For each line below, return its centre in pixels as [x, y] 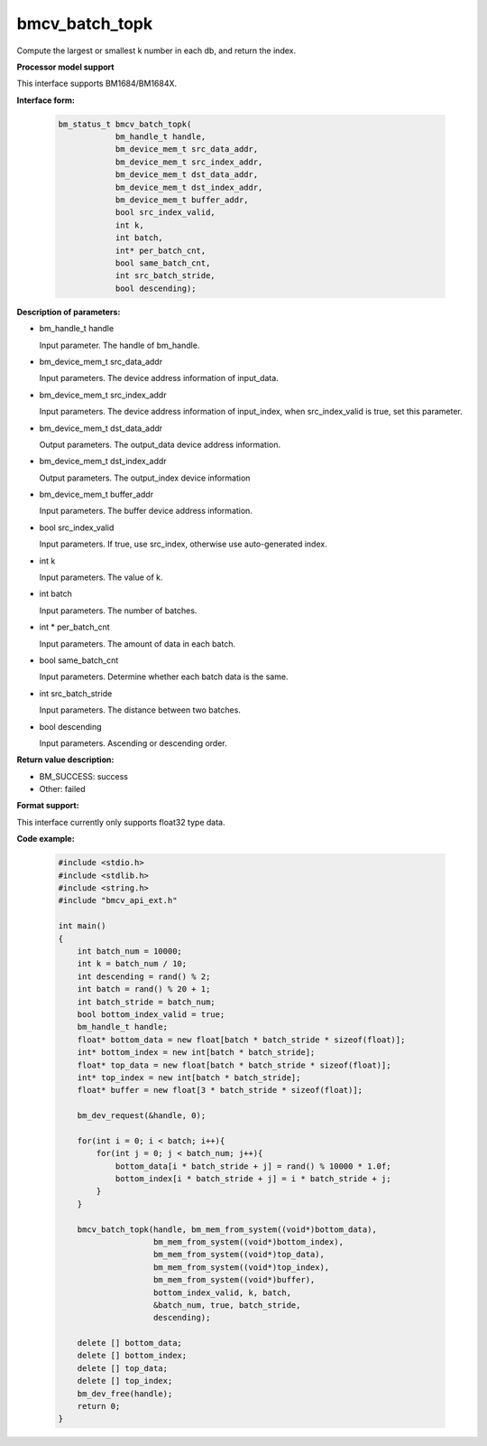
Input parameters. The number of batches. [118, 611]
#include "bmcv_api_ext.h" [118, 900]
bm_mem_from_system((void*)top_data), [239, 1255]
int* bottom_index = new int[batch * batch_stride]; [196, 1053]
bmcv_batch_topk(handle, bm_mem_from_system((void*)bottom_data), [227, 1229]
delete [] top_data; [123, 1368]
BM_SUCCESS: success [84, 776]
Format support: [48, 806]
